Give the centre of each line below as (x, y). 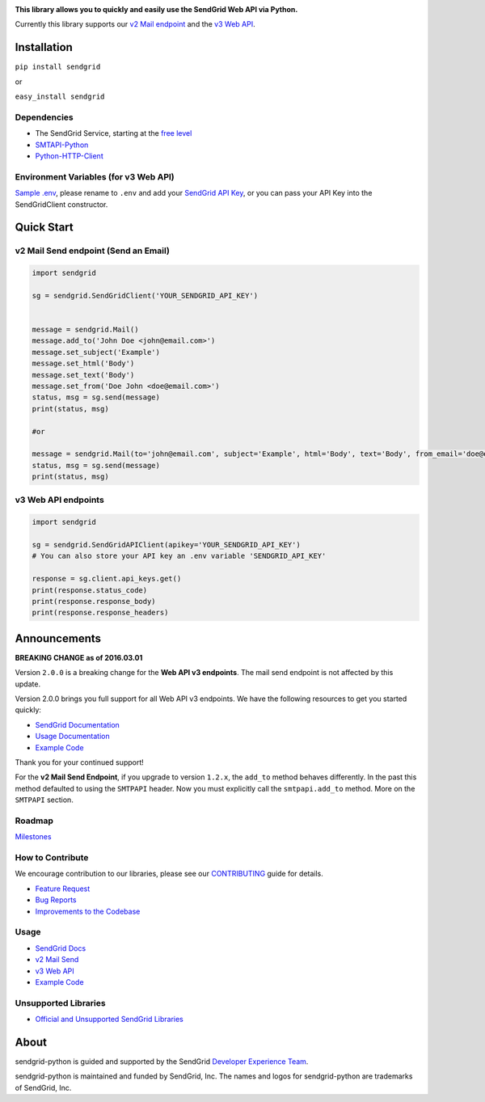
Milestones (33, 837)
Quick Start (44, 228)
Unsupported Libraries (60, 1003)
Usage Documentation (72, 737)
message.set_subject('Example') (96, 352)
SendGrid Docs (61, 948)
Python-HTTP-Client (70, 156)
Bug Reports (56, 900)
